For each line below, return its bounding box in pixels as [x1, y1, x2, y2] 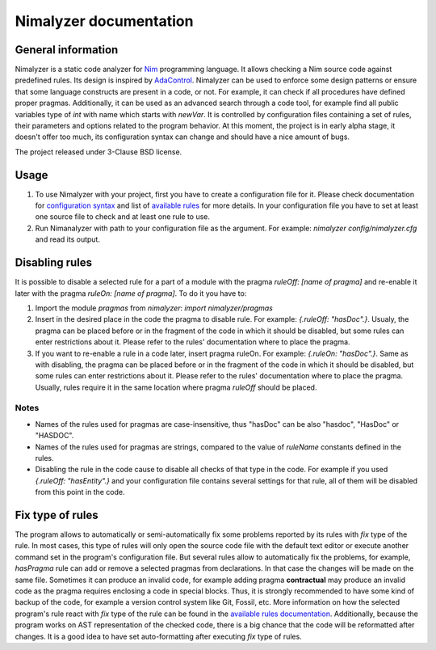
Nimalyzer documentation [15, 12, 194, 30]
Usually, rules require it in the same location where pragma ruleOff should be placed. [35, 382, 317, 392]
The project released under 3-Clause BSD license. [15, 146, 182, 157]
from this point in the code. [35, 487, 125, 497]
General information [15, 43, 119, 57]
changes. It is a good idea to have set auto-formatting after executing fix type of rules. [15, 631, 302, 641]
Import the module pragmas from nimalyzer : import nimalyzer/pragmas [35, 303, 274, 313]
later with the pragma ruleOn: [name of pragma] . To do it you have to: [15, 288, 247, 298]
